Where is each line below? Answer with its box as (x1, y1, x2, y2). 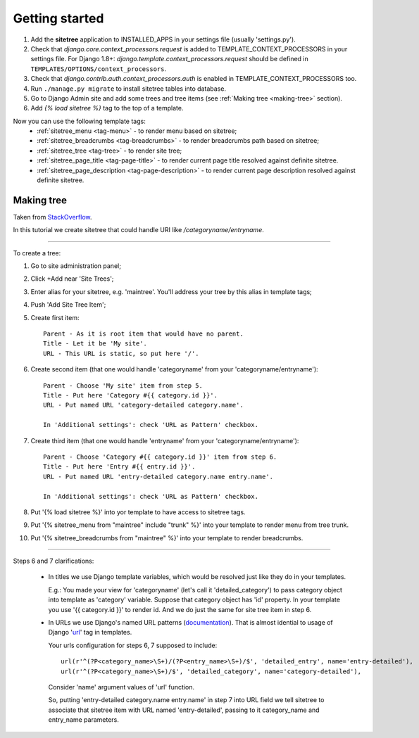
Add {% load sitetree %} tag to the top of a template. (30, 104, 184, 113)
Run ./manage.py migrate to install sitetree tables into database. (30, 84, 227, 93)
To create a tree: (13, 248, 61, 257)
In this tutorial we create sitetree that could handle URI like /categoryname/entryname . (13, 226, 264, 234)
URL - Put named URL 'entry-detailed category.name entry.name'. (43, 472, 274, 481)
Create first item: (30, 313, 80, 322)
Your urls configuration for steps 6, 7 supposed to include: (48, 641, 218, 649)
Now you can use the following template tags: (13, 117, 146, 125)
